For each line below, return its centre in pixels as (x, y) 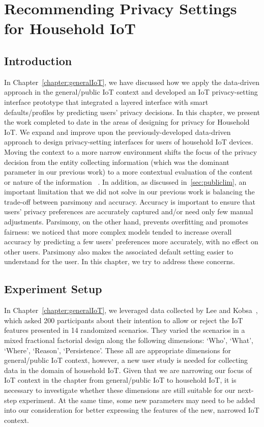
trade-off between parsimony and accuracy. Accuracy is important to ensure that (130, 201)
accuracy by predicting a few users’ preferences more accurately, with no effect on (131, 241)
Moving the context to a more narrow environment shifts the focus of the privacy (131, 151)
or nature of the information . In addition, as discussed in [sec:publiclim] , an (125, 181)
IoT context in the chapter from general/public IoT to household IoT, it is (120, 380)
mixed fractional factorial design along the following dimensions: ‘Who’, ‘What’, (129, 340)
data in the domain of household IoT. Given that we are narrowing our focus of (128, 370)
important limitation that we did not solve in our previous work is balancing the (129, 192)
